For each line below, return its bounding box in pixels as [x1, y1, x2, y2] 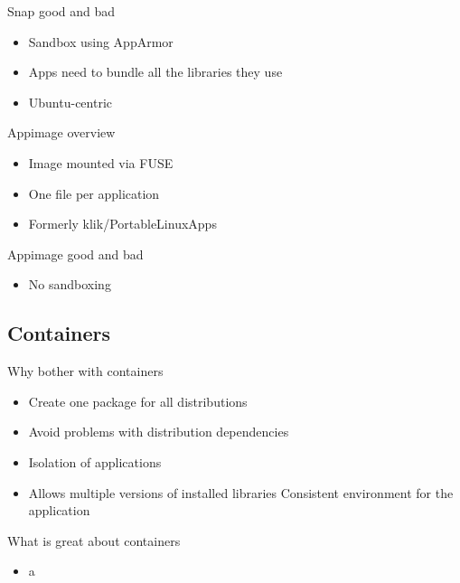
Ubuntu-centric [28, 92, 113, 111]
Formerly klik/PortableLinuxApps [28, 214, 217, 233]
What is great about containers [7, 531, 181, 550]
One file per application [28, 183, 160, 202]
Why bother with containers [7, 362, 164, 381]
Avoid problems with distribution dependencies [28, 422, 289, 441]
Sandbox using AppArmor [28, 32, 174, 51]
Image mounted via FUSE [28, 153, 174, 172]
